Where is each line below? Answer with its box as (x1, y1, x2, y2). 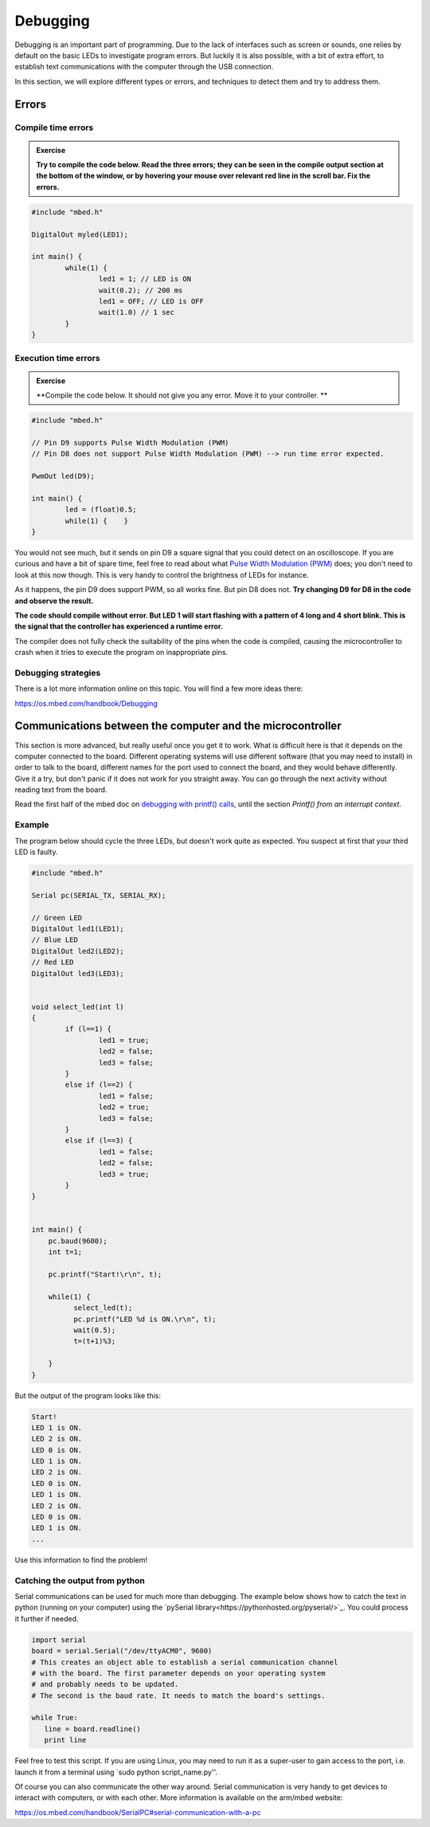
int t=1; (48, 1248, 83, 1257)
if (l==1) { (64, 1025, 111, 1033)
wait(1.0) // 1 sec (98, 308, 175, 317)
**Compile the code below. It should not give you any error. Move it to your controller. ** (36, 390, 328, 400)
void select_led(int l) (31, 1002, 125, 1011)
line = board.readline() (44, 1724, 141, 1733)
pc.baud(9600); (48, 1236, 107, 1245)
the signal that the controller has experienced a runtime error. (14, 621, 223, 631)
